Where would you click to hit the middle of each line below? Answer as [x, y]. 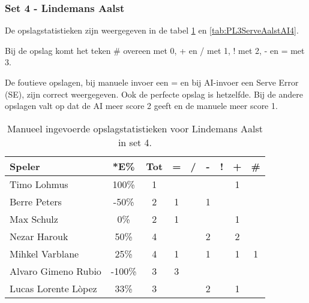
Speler [25, 166]
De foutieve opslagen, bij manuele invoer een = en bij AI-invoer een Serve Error [152, 82]
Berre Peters [36, 201]
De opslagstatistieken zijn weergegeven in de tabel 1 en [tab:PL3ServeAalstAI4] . [152, 30]
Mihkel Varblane [44, 253]
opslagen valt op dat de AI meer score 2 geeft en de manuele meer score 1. [141, 106]
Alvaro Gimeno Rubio [55, 271]
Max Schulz [34, 219]
